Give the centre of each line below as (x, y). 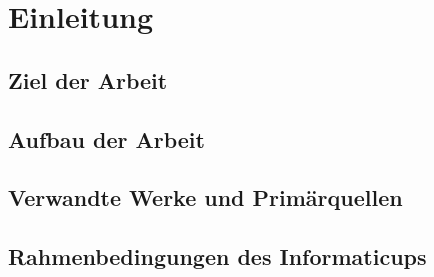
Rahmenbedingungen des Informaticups (217, 256)
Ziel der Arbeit (88, 79)
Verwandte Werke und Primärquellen (205, 197)
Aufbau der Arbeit (106, 138)
